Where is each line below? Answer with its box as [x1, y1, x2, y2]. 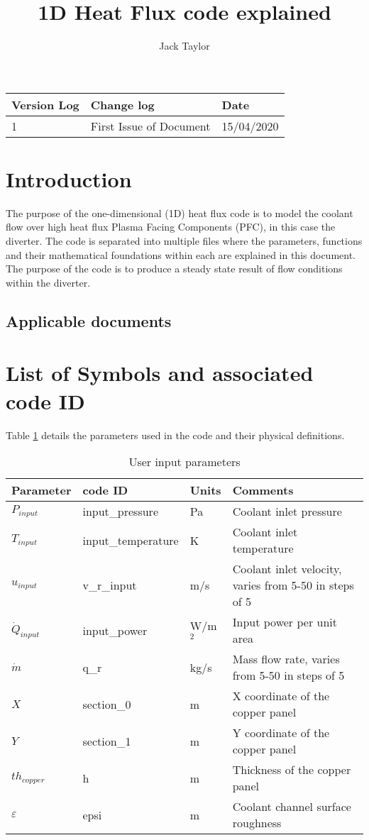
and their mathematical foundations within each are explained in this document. [6, 247, 356, 262]
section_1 [82, 732, 131, 749]
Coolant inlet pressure [232, 503, 342, 520]
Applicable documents [6, 309, 172, 331]
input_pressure [82, 503, 158, 520]
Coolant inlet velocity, [232, 560, 342, 577]
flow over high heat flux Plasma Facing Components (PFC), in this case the [6, 219, 336, 234]
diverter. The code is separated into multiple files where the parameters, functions [6, 233, 363, 248]
